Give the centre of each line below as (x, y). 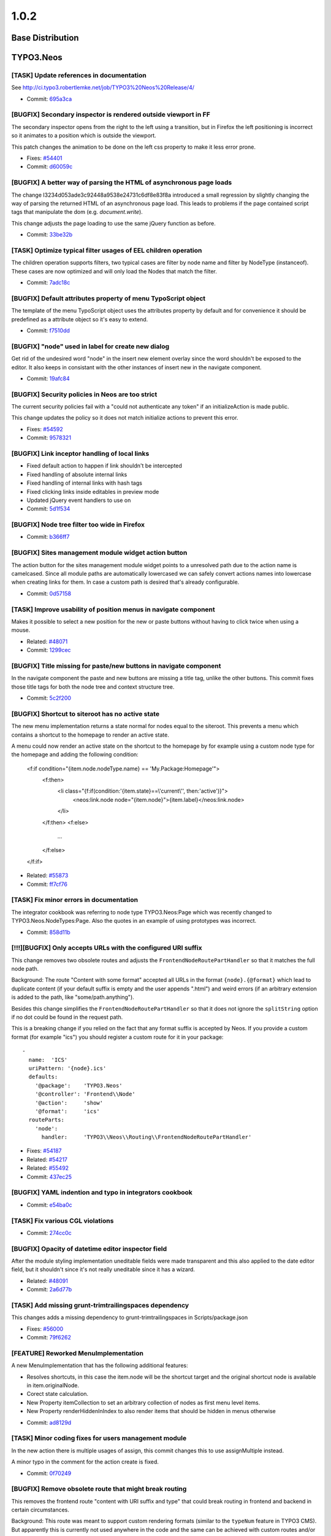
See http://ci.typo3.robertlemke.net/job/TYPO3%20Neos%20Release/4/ (103, 88)
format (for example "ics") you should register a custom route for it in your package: (117, 1037)
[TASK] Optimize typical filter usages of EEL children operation (107, 250)
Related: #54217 (47, 1159)
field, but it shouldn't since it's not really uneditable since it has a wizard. (103, 1269)
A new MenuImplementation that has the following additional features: (100, 1366)
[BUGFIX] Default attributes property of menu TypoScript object (108, 298)
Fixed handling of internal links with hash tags (84, 483)
